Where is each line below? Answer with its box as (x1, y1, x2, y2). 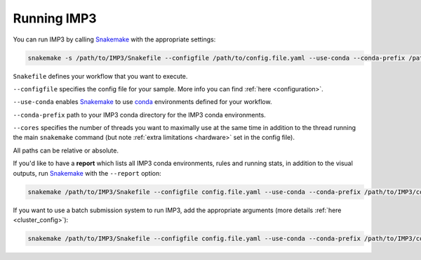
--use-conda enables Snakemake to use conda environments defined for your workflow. (13, 98, 272, 106)
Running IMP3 (13, 11, 98, 26)
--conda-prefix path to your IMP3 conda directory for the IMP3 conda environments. (13, 110, 266, 119)
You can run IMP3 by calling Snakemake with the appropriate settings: (13, 35, 216, 44)
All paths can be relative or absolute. (13, 146, 119, 155)
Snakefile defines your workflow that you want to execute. (13, 72, 188, 80)
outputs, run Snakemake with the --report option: (13, 169, 161, 177)
